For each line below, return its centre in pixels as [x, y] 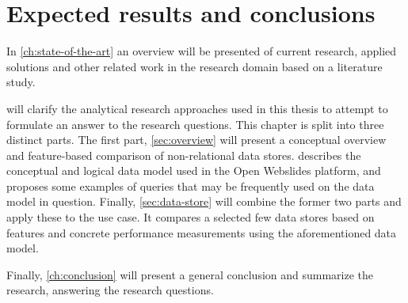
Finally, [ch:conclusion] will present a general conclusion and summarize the [190, 274]
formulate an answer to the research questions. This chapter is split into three [195, 124]
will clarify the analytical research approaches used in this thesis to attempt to [197, 108]
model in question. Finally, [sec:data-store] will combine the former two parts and [204, 201]
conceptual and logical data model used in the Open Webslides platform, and [194, 170]
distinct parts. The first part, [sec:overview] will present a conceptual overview [196, 140]
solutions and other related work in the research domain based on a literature [194, 66]
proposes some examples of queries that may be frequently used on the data [191, 186]
